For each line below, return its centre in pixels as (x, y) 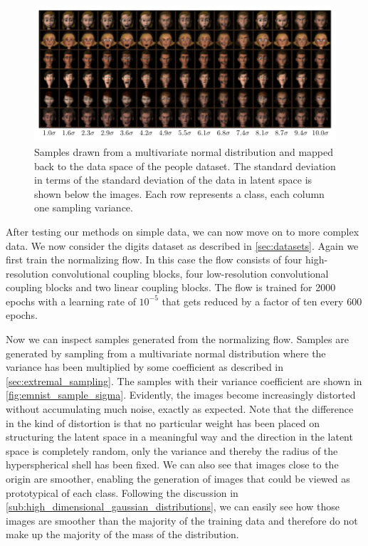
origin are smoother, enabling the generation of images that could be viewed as (178, 479)
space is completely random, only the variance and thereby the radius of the (172, 450)
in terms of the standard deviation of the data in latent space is (173, 180)
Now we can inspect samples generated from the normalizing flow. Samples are (177, 339)
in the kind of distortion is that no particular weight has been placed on (163, 422)
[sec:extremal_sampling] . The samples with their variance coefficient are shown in (184, 380)
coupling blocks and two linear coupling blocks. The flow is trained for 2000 (171, 287)
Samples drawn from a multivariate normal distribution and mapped (184, 151)
